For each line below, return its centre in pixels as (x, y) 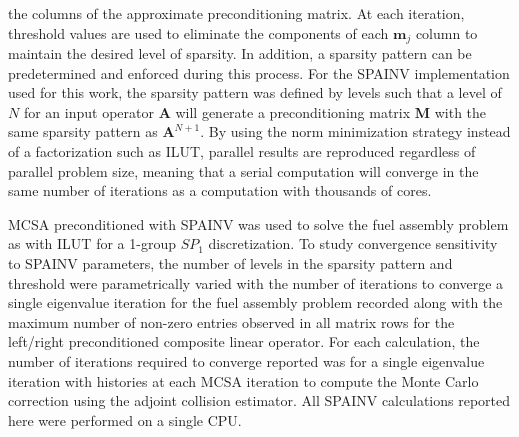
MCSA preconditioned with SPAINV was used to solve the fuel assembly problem (258, 223)
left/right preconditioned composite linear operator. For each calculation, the (244, 341)
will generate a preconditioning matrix (293, 111)
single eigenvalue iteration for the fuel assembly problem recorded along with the (255, 302)
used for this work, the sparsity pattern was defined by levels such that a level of (255, 92)
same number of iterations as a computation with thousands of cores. (220, 190)
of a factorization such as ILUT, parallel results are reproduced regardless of (242, 151)
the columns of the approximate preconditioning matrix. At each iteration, (236, 13)
